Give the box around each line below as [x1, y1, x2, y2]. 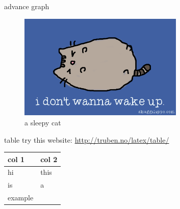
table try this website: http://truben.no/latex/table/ [4, 134, 169, 145]
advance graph [4, 1, 49, 11]
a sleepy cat [24, 117, 61, 127]
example [8, 192, 34, 203]
